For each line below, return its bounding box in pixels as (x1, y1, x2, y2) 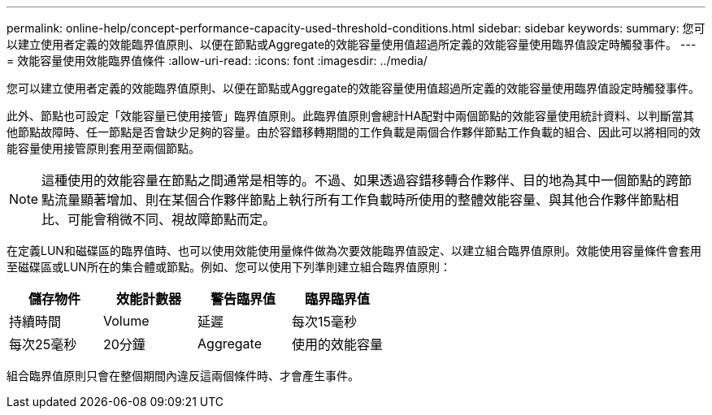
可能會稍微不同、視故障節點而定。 (67, 211, 276, 227)
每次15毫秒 (292, 313, 358, 330)
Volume (103, 313, 150, 329)
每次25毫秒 (9, 336, 77, 352)
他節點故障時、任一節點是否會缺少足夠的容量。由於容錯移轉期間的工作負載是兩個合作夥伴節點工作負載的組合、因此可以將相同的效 (7, 125, 701, 139)
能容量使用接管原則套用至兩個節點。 (7, 141, 200, 155)
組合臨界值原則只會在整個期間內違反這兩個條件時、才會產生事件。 (7, 369, 359, 383)
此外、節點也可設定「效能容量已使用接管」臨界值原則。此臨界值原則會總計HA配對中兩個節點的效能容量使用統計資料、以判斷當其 (7, 109, 695, 123)
